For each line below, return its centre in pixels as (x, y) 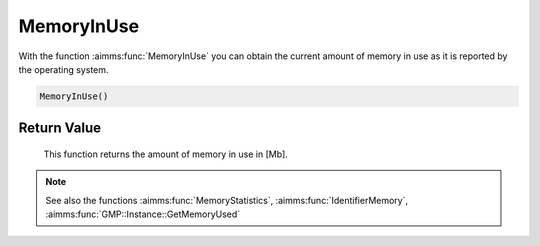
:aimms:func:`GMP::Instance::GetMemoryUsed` (143, 214)
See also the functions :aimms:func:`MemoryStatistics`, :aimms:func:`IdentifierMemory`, (227, 200)
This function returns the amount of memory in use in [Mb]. (166, 154)
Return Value (60, 128)
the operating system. (63, 69)
